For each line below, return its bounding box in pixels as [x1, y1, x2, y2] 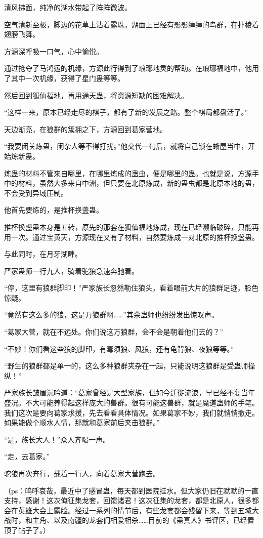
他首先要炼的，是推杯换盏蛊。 [4, 204, 103, 215]
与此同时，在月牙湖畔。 [4, 249, 82, 259]
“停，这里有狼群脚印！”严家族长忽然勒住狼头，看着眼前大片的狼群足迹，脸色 [4, 282, 259, 293]
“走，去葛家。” [4, 451, 50, 462]
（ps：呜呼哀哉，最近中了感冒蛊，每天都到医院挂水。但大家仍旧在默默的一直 [4, 485, 259, 495]
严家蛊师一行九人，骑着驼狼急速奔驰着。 [4, 265, 139, 276]
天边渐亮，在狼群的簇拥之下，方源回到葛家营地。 [4, 123, 167, 134]
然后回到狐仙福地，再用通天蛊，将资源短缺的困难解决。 [4, 90, 188, 100]
